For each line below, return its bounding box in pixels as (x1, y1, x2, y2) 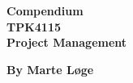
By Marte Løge (6, 60, 94, 77)
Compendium (6, 2, 84, 19)
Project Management (6, 34, 127, 51)
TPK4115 (6, 18, 62, 35)
